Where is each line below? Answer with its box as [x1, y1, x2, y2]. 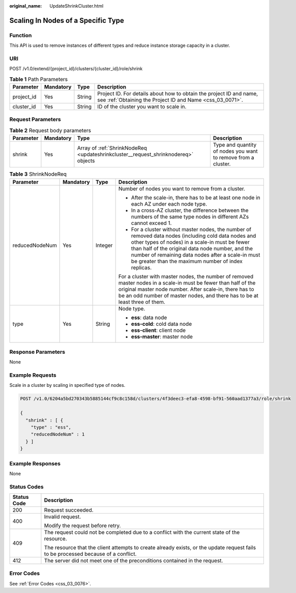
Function [9, 32, 32, 39]
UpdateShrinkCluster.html [49, 3, 104, 9]
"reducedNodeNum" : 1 [31, 432, 85, 437]
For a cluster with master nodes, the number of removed [118, 273, 254, 280]
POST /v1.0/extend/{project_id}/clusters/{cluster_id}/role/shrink [9, 66, 143, 72]
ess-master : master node [131, 333, 193, 340]
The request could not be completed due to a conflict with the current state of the [44, 529, 240, 536]
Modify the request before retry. [44, 522, 121, 529]
